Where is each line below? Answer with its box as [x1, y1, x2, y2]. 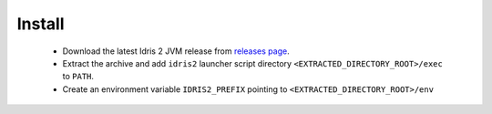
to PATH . [62, 71, 95, 82]
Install [16, 14, 65, 34]
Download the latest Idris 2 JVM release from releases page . [62, 46, 291, 57]
